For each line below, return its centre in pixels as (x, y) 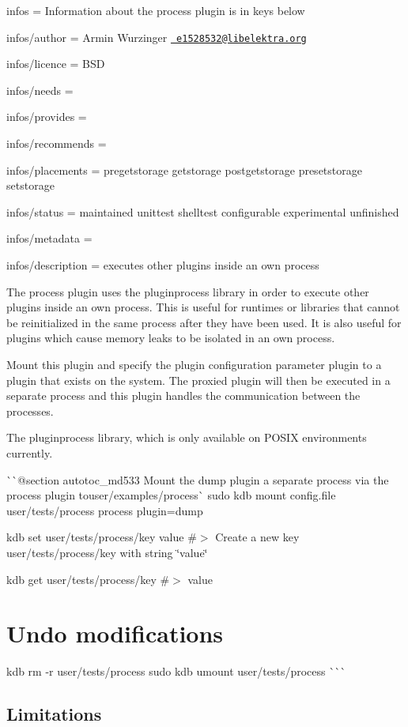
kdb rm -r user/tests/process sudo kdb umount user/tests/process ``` (176, 671)
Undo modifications (115, 633)
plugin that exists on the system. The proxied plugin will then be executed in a (198, 380)
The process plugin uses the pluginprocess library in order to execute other (188, 291)
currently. (30, 452)
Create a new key (257, 537)
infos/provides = (47, 117)
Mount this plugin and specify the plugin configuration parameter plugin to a (194, 364)
